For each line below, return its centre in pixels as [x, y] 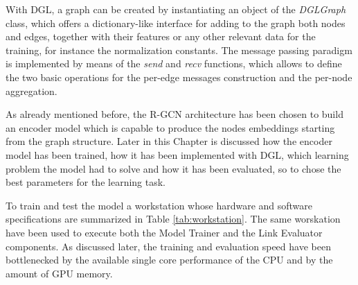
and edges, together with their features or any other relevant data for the [161, 36]
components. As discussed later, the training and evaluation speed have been [168, 246]
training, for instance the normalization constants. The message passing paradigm [179, 50]
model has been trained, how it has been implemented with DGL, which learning [177, 154]
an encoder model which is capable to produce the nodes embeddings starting [170, 127]
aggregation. [32, 90]
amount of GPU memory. [59, 273]
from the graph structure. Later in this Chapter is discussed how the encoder [169, 141]
